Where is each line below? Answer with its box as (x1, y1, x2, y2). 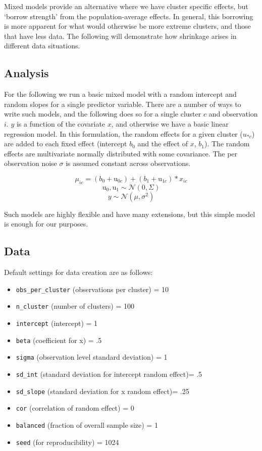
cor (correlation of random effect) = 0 (16, 403, 134, 413)
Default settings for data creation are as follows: (4, 267, 153, 277)
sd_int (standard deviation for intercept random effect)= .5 (16, 368, 202, 379)
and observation (208, 108, 258, 119)
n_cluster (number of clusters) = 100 (16, 301, 135, 311)
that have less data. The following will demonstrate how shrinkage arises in (4, 30, 237, 41)
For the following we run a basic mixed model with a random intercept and (4, 89, 237, 99)
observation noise (4, 158, 57, 168)
